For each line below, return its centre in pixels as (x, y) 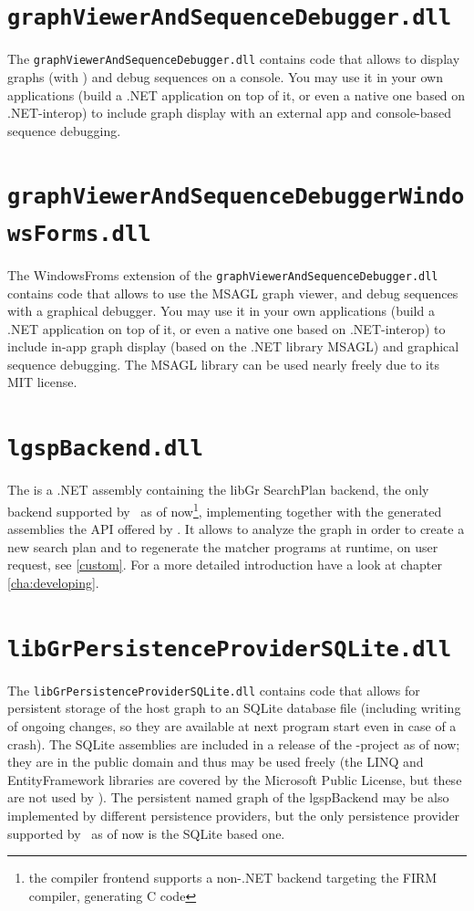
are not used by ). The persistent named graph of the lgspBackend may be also (228, 797)
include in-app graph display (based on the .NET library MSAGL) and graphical (233, 346)
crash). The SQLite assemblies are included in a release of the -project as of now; (234, 743)
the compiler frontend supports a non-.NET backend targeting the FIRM (233, 878)
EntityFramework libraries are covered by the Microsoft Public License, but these (235, 779)
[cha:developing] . (53, 582)
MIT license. (42, 382)
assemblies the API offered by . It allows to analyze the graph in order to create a (236, 529)
